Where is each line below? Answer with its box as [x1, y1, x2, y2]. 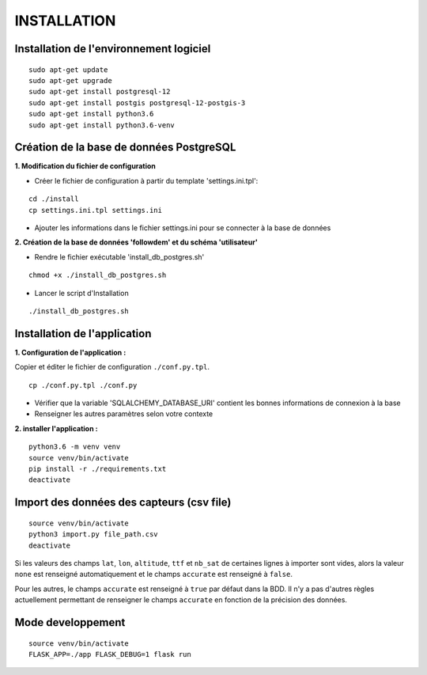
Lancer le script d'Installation [34, 288, 130, 298]
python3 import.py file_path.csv [28, 530, 158, 539]
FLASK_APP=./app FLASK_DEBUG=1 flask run [28, 650, 191, 658]
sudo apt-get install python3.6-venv [28, 120, 176, 130]
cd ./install [28, 195, 79, 203]
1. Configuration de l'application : [14, 347, 127, 357]
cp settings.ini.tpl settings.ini [28, 206, 162, 214]
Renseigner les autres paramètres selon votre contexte [34, 409, 213, 419]
